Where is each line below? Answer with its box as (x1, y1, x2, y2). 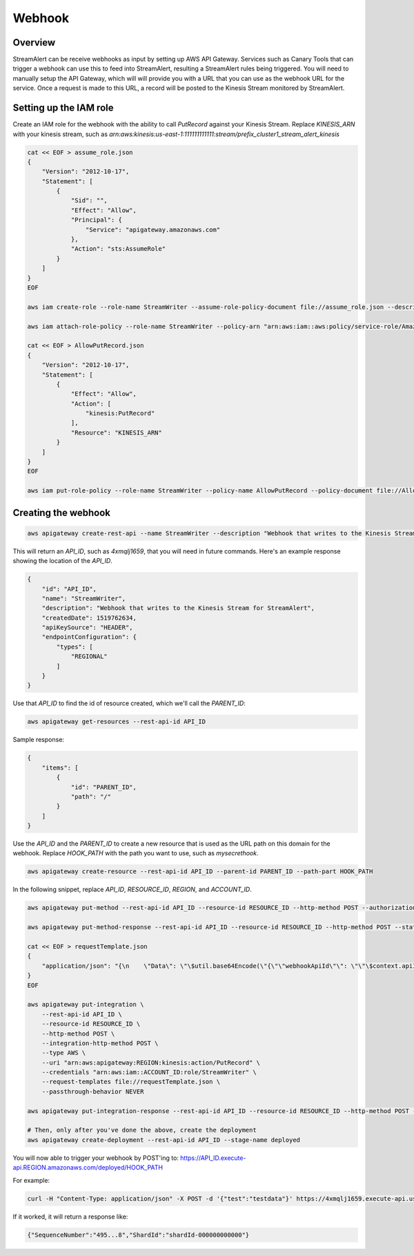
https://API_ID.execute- (180, 1154, 246, 1162)
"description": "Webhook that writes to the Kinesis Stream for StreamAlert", (41, 605, 315, 612)
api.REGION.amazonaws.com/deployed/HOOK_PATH (12, 1163, 164, 1172)
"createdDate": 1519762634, (41, 613, 137, 622)
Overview (12, 37, 56, 48)
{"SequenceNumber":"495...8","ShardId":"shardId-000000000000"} (27, 1230, 250, 1239)
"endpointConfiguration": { (41, 633, 137, 641)
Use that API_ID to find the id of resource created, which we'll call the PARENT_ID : (12, 699, 246, 707)
